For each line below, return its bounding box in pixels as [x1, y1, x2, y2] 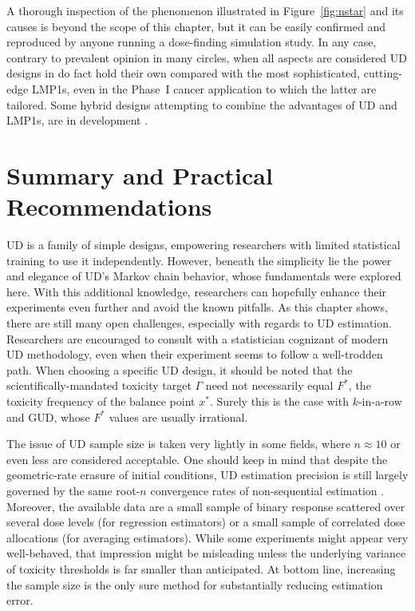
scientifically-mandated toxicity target [6, 377, 192, 394]
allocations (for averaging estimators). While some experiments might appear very [6, 529, 409, 546]
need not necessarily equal [205, 377, 334, 394]
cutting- [363, 65, 402, 81]
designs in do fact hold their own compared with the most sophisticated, [6, 65, 361, 81]
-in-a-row [358, 393, 402, 409]
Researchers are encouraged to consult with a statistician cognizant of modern [6, 330, 389, 347]
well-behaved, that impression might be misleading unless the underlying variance [6, 545, 406, 561]
